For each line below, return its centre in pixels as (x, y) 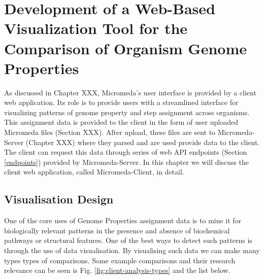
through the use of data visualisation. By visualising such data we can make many (132, 250)
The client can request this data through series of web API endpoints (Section (126, 152)
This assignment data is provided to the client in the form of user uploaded (121, 122)
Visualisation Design (59, 199)
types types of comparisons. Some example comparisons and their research (120, 260)
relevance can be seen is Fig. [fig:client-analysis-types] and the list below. (117, 270)
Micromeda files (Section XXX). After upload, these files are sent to (110, 132)
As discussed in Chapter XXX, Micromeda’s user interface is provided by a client (130, 92)
